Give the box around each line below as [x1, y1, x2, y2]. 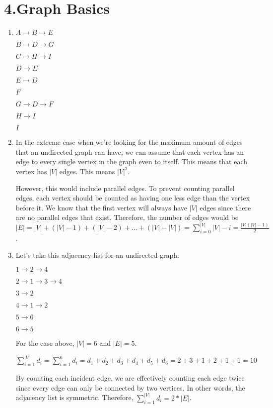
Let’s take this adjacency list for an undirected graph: [15, 249, 179, 260]
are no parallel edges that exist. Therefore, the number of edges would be [15, 212, 239, 222]
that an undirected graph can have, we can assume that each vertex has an [15, 146, 244, 157]
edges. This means [59, 166, 115, 176]
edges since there [200, 202, 251, 212]
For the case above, [15, 338, 74, 348]
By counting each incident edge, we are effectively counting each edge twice [15, 373, 245, 383]
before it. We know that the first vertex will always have [15, 202, 187, 212]
